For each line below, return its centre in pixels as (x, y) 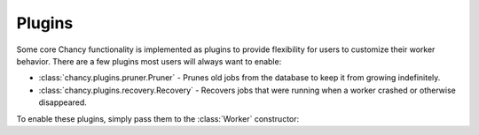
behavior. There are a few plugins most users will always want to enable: (149, 61)
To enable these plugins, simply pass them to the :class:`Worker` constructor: (158, 118)
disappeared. (63, 102)
